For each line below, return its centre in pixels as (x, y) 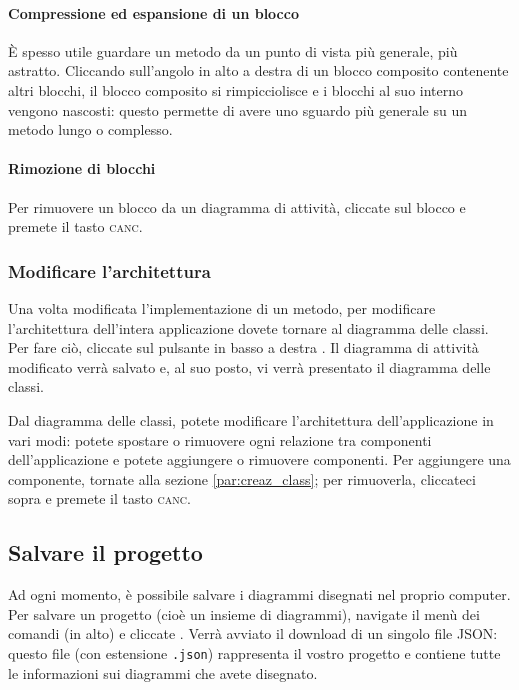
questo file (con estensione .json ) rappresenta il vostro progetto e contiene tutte (254, 652)
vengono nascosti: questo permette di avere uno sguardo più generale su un (238, 109)
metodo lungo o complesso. (90, 129)
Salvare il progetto (105, 552)
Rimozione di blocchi (82, 168)
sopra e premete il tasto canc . (99, 498)
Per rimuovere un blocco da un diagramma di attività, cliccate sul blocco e (237, 206)
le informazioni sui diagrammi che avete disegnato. (163, 672)
